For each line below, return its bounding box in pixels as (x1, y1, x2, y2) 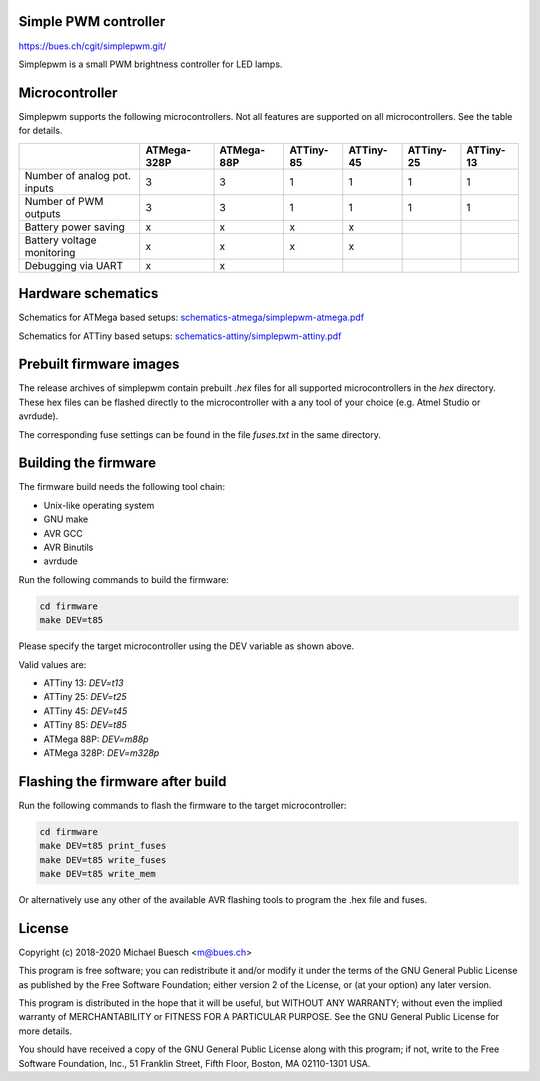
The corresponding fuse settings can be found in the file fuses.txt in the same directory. (18, 428, 382, 440)
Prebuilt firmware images (18, 356, 180, 373)
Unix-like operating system (43, 499, 155, 511)
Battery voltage (24, 233, 97, 247)
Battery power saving (24, 220, 125, 234)
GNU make (43, 513, 89, 525)
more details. (18, 1025, 73, 1037)
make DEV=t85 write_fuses (39, 854, 167, 865)
